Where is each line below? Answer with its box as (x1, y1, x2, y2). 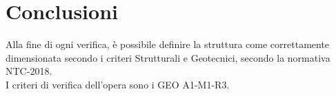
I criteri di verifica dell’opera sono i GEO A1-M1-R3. (6, 77, 230, 91)
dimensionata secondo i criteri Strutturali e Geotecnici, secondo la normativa (6, 50, 330, 64)
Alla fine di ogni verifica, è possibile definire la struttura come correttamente (6, 37, 330, 51)
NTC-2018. (6, 64, 52, 78)
